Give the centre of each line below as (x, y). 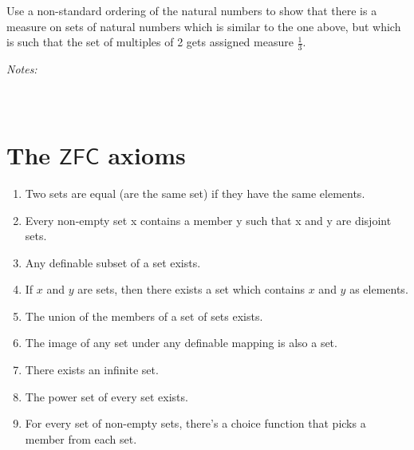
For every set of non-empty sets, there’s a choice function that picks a (195, 423)
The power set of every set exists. (106, 396)
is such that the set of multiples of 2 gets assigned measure (150, 42)
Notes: (22, 69)
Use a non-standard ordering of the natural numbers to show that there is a (192, 10)
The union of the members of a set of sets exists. (144, 316)
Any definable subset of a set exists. (113, 262)
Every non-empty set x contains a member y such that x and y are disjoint (208, 220)
